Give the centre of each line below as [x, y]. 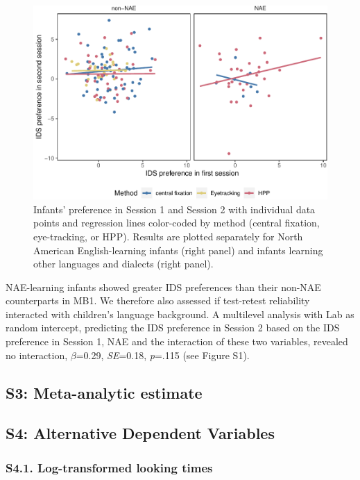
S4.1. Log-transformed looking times [109, 467]
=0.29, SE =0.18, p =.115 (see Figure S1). [163, 355]
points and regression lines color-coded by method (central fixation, [177, 223]
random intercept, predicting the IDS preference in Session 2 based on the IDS [173, 328]
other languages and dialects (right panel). [123, 264]
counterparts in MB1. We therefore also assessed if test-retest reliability [158, 300]
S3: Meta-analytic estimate [104, 392]
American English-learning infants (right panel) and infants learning [178, 250]
